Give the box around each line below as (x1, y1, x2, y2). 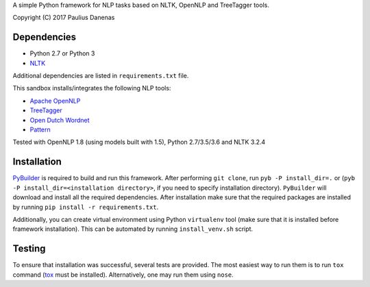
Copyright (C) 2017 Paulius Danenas (12, 14, 115, 22)
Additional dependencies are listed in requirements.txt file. (12, 72, 189, 80)
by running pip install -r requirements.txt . (12, 203, 159, 211)
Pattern (29, 125, 51, 134)
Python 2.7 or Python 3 (29, 49, 95, 58)
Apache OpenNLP (29, 97, 81, 105)
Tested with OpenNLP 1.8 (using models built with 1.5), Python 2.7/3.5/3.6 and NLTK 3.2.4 (12, 138, 266, 147)
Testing (12, 243, 46, 255)
